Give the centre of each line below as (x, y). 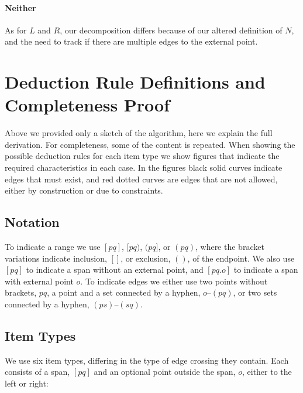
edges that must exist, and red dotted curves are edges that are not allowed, (141, 179)
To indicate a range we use (53, 247)
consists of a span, (37, 372)
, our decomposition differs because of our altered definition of (171, 30)
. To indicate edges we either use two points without (174, 281)
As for (16, 30)
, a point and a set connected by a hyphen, (124, 292)
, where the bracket (230, 247)
